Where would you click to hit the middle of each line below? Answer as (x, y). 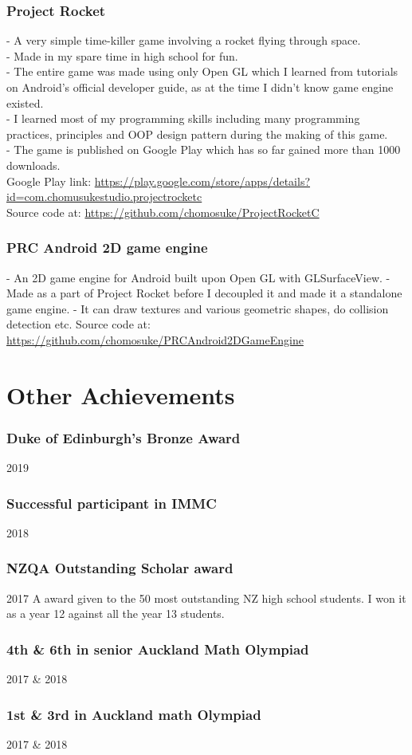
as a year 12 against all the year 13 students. (116, 613)
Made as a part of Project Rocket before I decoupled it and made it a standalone (204, 293)
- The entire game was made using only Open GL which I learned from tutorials (202, 71)
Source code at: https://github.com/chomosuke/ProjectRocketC (163, 212)
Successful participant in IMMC (112, 503)
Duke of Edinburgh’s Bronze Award (124, 437)
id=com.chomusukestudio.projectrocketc (104, 197)
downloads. (33, 165)
